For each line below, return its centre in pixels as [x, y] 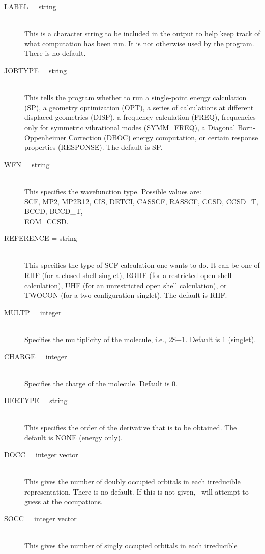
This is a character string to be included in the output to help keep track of [142, 33]
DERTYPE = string [36, 400]
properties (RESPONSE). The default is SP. [94, 147]
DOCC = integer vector [41, 454]
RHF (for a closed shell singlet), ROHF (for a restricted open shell [128, 275]
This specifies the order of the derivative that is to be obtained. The [131, 427]
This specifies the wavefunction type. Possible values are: [113, 191]
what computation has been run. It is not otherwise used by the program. [139, 43]
